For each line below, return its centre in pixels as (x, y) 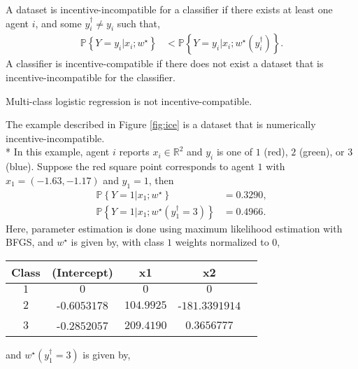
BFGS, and (30, 242)
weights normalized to (222, 242)
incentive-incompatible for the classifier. (91, 77)
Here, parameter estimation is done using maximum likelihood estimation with (174, 228)
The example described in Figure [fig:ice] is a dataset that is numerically (161, 124)
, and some (58, 23)
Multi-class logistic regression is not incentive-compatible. (129, 100)
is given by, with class (117, 242)
